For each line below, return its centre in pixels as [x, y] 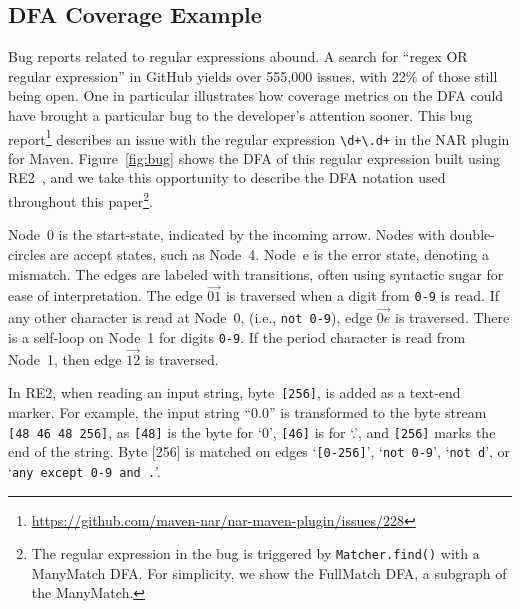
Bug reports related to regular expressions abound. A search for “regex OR [238, 56]
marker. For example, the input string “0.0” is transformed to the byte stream [247, 411]
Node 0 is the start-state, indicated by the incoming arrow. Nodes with [227, 234]
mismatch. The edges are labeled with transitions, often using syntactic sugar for [256, 273]
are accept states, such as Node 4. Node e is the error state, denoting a [269, 253]
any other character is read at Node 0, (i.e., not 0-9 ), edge [190, 317]
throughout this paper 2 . [80, 199]
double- [472, 234]
